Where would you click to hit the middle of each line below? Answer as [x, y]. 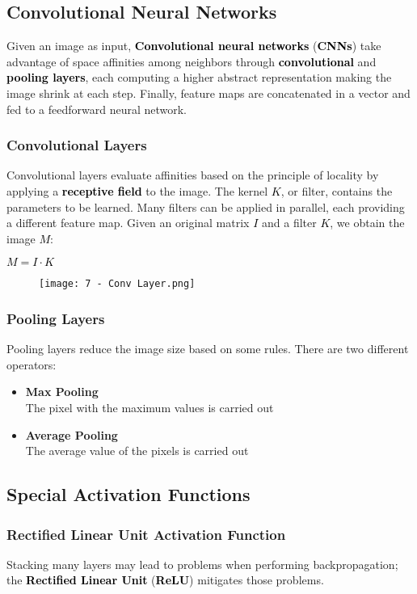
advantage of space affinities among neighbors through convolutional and [192, 61]
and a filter [289, 223]
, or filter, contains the [337, 190]
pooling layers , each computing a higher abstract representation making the [199, 77]
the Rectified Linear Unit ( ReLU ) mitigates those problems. [165, 580]
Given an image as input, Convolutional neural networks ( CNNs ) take [194, 46]
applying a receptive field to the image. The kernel [137, 190]
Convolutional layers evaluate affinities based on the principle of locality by [193, 175]
